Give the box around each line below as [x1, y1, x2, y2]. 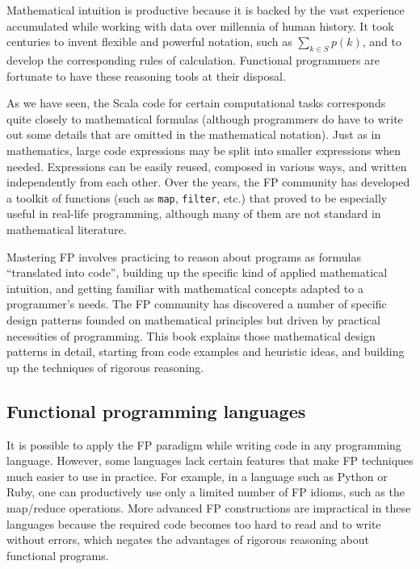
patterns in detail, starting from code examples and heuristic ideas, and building [6, 343, 405, 360]
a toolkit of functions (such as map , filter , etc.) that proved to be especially [6, 189, 388, 206]
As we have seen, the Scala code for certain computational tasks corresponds [6, 94, 386, 111]
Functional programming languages [6, 398, 306, 423]
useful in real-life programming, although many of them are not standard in [6, 205, 381, 222]
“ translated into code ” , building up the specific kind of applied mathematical [6, 264, 388, 281]
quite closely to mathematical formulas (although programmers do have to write [6, 110, 403, 127]
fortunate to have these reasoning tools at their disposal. [6, 67, 286, 84]
